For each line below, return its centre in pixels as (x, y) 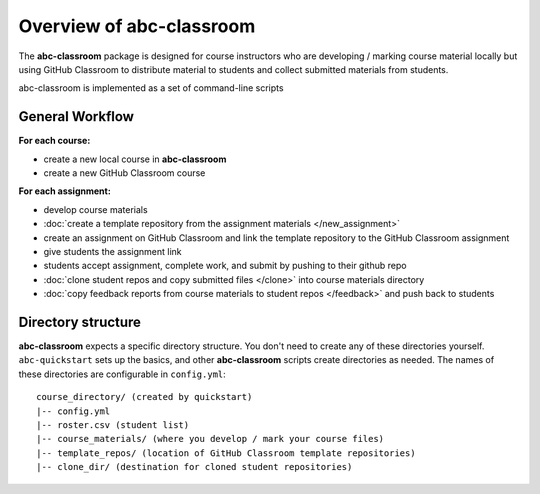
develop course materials (96, 209)
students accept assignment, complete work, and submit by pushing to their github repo (225, 266)
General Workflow (76, 116)
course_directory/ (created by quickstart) (144, 397)
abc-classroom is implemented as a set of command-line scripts (151, 88)
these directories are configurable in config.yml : (122, 374)
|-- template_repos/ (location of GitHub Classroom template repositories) (226, 453)
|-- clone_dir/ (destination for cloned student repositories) (194, 467)
